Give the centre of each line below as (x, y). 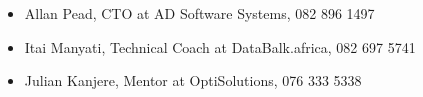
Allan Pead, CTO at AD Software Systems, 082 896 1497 (199, 13)
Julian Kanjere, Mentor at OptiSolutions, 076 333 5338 (193, 80)
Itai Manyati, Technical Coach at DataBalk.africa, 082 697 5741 (220, 46)
